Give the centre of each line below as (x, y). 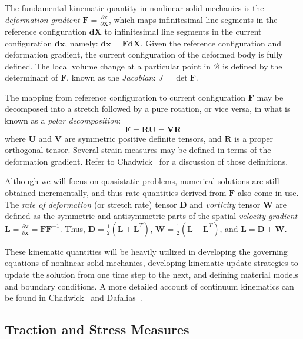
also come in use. (268, 193)
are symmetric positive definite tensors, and (143, 138)
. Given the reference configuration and (211, 43)
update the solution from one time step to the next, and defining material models (151, 274)
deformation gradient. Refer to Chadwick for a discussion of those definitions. (146, 161)
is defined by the (252, 66)
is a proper (254, 138)
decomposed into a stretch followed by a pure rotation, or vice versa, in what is (148, 109)
